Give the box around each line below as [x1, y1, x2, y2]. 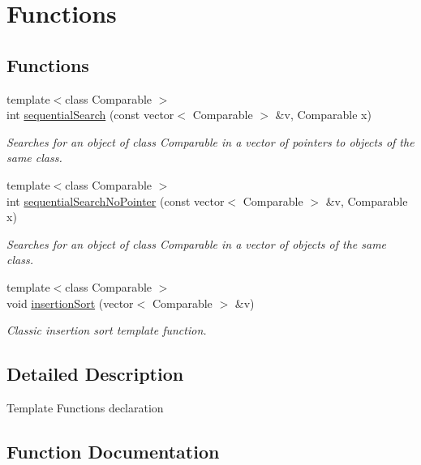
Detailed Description [6, 361, 184, 386]
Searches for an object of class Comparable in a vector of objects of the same [6, 235, 387, 252]
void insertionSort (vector [6, 294, 134, 311]
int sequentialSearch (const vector [6, 106, 174, 123]
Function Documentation [6, 438, 220, 463]
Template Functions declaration [6, 399, 164, 416]
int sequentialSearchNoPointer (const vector [6, 192, 225, 209]
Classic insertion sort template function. [6, 322, 207, 339]
